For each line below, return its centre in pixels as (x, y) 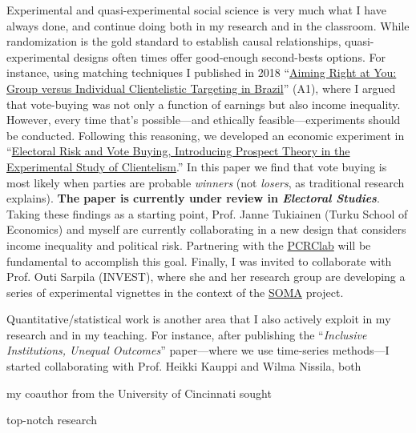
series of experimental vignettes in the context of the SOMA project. (175, 292)
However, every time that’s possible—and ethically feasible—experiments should (204, 120)
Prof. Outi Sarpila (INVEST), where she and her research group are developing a (206, 277)
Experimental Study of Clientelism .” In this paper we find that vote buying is (197, 166)
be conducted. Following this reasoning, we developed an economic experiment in (206, 135)
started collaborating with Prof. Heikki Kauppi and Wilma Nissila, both (184, 366)
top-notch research (52, 420)
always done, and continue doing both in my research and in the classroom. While (208, 25)
